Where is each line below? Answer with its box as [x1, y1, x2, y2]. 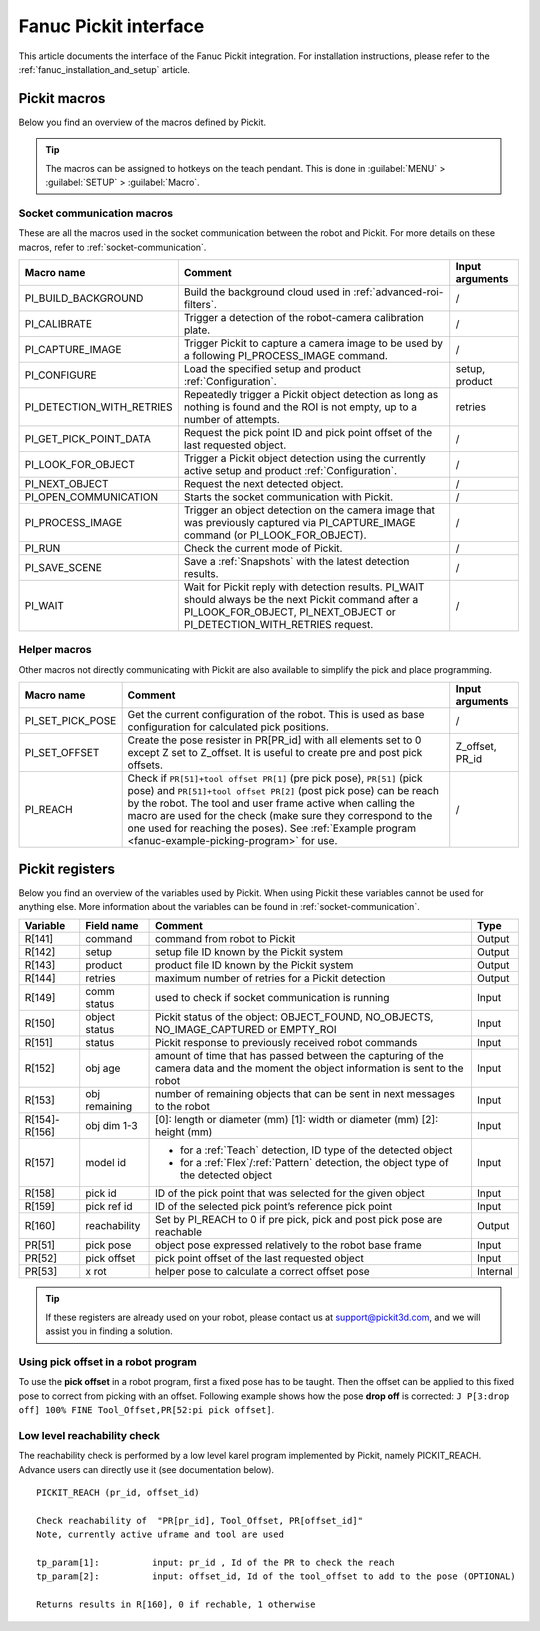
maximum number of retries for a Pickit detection [155, 971, 386, 985]
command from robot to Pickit [155, 932, 296, 946]
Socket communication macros [18, 206, 174, 220]
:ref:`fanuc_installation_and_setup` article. [18, 63, 190, 75]
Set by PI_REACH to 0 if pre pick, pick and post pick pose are [155, 1213, 443, 1227]
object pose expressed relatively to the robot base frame [155, 1238, 422, 1252]
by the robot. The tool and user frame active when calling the [127, 796, 415, 810]
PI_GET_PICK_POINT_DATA [24, 431, 152, 445]
